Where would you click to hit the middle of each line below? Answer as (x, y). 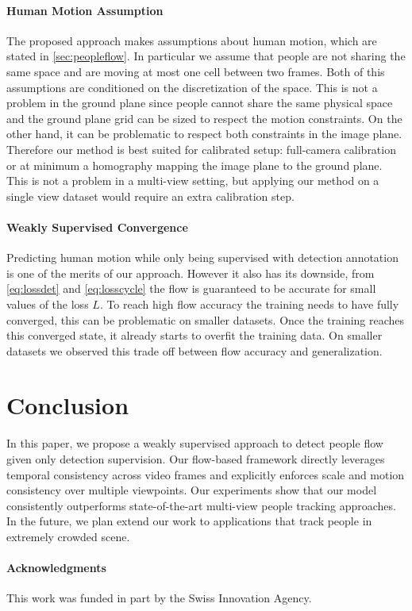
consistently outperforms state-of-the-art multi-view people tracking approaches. (201, 505)
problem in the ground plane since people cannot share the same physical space (200, 103)
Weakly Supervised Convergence (97, 227)
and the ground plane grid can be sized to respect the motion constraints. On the (204, 118)
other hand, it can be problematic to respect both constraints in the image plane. (204, 134)
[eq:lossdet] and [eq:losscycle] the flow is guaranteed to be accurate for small (191, 288)
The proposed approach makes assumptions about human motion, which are (192, 40)
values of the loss (48, 304)
